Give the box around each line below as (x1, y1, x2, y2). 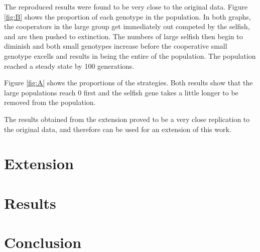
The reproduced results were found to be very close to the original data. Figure (4, 2, 248, 12)
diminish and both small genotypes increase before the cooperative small (4, 41, 227, 51)
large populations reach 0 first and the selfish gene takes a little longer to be (4, 87, 238, 97)
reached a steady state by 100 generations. (4, 60, 135, 71)
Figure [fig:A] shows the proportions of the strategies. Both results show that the (4, 77, 253, 88)
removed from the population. (4, 97, 96, 107)
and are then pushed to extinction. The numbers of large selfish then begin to (4, 31, 243, 41)
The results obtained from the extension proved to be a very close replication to (4, 113, 250, 124)
